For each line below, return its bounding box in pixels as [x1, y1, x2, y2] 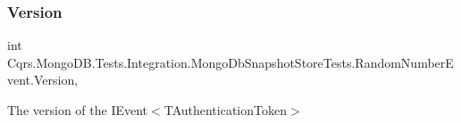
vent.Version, [7, 70, 79, 89]
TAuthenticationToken [163, 101, 287, 119]
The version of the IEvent [7, 101, 148, 119]
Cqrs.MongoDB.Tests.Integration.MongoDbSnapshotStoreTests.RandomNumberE [7, 53, 454, 71]
